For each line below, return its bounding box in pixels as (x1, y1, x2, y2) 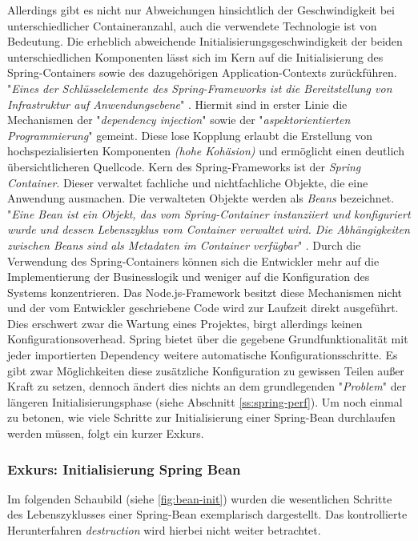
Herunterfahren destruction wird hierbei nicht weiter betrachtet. (7, 522, 321, 539)
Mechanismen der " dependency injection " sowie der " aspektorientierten (7, 111, 351, 128)
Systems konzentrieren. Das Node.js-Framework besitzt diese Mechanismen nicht (7, 283, 402, 300)
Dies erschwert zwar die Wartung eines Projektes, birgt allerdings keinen (7, 315, 363, 331)
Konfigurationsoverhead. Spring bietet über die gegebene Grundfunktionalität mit (7, 331, 408, 347)
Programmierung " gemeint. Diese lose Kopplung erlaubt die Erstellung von (7, 126, 373, 143)
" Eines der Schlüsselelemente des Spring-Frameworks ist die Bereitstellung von (7, 79, 392, 96)
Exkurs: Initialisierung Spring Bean (7, 459, 241, 479)
